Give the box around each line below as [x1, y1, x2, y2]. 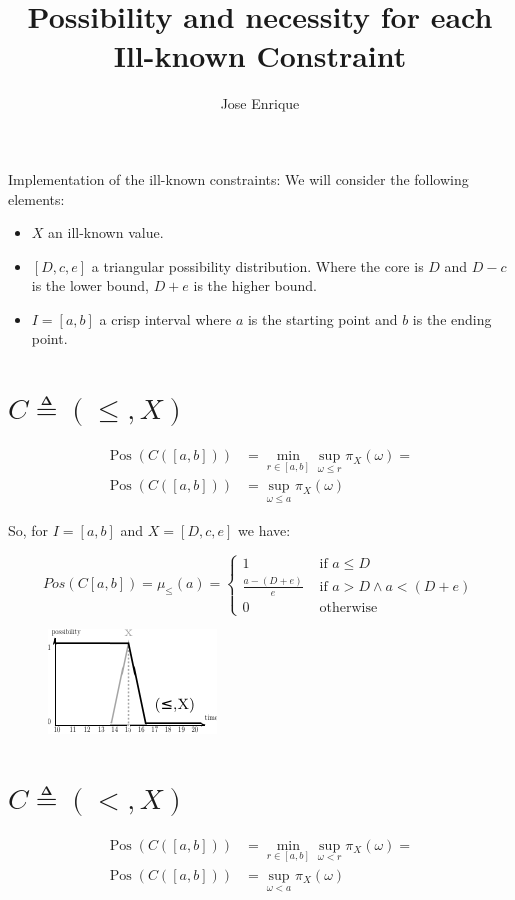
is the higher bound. [193, 275, 317, 296]
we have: [238, 519, 291, 540]
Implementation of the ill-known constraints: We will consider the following [8, 168, 469, 189]
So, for [8, 519, 49, 540]
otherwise [319, 600, 378, 615]
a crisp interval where [99, 308, 232, 329]
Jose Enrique [220, 93, 300, 114]
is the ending [412, 308, 492, 329]
